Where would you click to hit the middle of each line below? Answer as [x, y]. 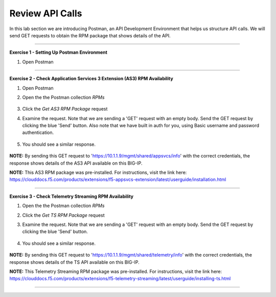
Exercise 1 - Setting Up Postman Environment [58, 52]
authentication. [38, 132]
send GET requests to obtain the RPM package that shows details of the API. [90, 35]
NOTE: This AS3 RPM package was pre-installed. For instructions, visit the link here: [98, 173]
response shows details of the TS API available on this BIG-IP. [75, 262]
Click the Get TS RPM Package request [63, 215]
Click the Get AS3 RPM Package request [65, 109]
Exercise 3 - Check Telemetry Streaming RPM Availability [72, 196]
